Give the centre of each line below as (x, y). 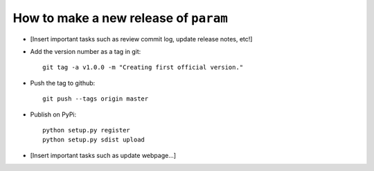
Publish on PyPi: (53, 114)
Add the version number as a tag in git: (86, 51)
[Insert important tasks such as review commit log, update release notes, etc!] (141, 39)
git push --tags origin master (96, 99)
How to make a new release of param (121, 18)
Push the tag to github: (63, 83)
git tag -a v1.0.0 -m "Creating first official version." (143, 68)
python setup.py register (87, 130)
